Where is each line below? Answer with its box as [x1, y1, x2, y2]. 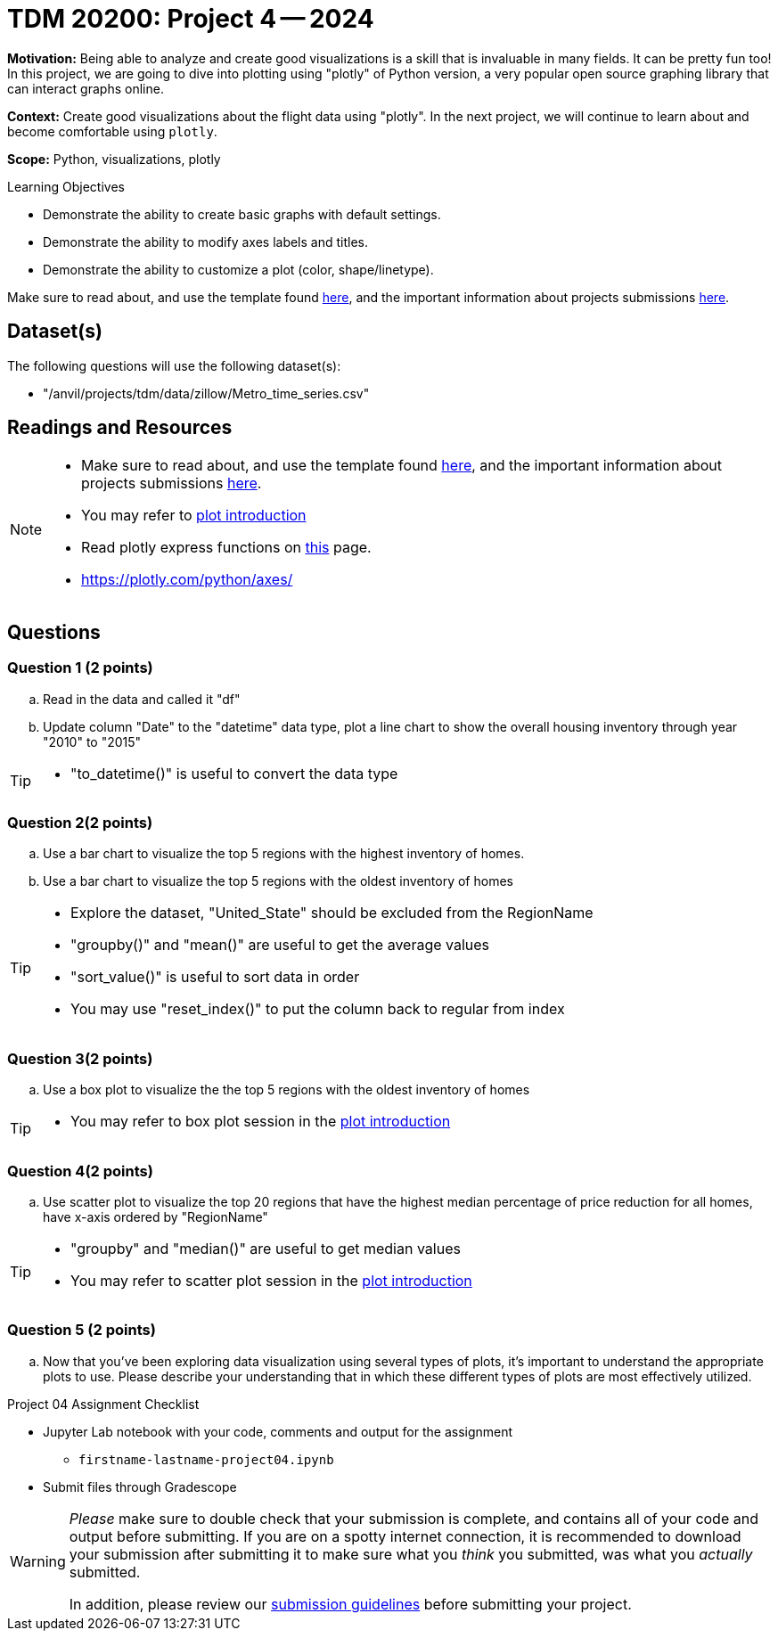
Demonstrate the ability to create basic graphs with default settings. [43, 206, 441, 222]
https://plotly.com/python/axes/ [81, 570, 293, 589]
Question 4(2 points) [7, 1161, 153, 1180]
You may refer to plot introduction [81, 506, 307, 525]
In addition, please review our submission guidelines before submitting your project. [69, 1594, 632, 1613]
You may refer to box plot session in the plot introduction [70, 1112, 451, 1131]
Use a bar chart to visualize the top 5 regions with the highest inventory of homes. [43, 846, 525, 862]
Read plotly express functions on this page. [81, 538, 372, 557]
